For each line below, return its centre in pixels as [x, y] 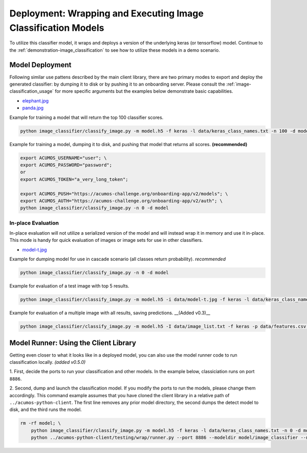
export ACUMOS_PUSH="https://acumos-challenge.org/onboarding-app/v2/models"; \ [124, 194]
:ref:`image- [239, 84]
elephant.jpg [35, 100]
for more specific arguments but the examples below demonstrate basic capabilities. [144, 91]
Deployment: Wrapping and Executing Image [107, 13]
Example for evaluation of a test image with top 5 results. [69, 286]
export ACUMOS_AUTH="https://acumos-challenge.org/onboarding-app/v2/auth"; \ [121, 201]
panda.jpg [33, 108]
